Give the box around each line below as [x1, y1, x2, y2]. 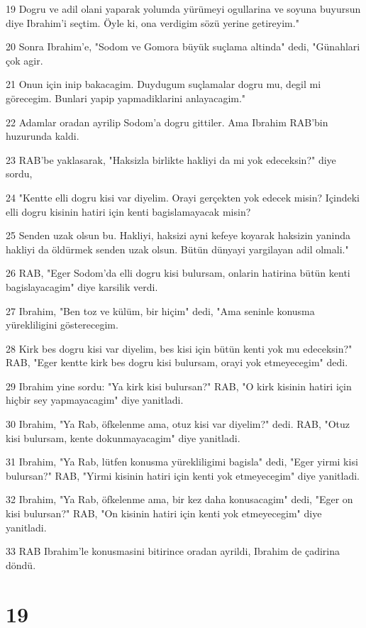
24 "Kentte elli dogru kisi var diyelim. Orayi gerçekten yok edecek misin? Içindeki [6, 189, 360, 204]
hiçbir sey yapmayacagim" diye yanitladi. [6, 392, 184, 407]
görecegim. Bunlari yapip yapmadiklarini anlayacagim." [6, 90, 246, 105]
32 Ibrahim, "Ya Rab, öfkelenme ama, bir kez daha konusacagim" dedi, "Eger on [6, 492, 353, 507]
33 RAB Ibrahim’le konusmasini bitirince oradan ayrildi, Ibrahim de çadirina [6, 544, 340, 558]
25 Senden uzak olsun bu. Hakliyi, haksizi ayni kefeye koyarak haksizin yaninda [6, 228, 351, 243]
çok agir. [6, 53, 43, 67]
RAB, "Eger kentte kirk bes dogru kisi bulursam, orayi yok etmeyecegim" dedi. [6, 355, 348, 370]
